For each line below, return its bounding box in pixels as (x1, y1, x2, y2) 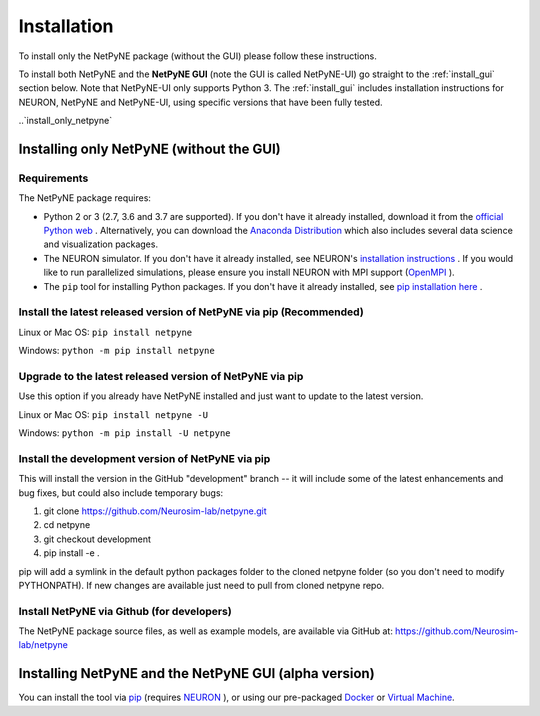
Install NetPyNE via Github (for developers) (18, 604, 232, 618)
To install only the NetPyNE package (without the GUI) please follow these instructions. (18, 50, 377, 62)
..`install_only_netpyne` (18, 115, 113, 127)
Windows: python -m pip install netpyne (18, 345, 215, 357)
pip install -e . (43, 547, 100, 559)
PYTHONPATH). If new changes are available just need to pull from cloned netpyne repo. (18, 579, 385, 591)
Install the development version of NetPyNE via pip (18, 451, 271, 465)
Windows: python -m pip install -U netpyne (18, 427, 231, 439)
